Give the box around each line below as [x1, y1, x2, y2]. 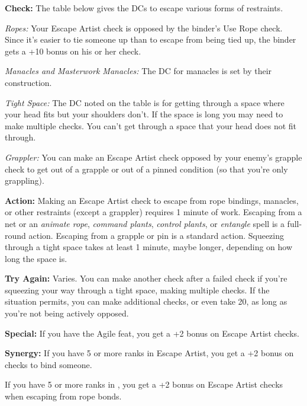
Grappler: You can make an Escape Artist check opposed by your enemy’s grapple [5, 151, 302, 163]
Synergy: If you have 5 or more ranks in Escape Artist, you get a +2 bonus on [5, 347, 294, 359]
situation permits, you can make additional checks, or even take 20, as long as [5, 295, 287, 308]
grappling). [5, 174, 44, 187]
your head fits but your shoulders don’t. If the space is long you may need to [5, 108, 283, 120]
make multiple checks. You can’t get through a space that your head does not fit [5, 119, 297, 132]
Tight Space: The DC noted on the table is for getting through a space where [5, 96, 285, 108]
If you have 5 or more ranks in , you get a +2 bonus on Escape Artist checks [5, 378, 283, 391]
